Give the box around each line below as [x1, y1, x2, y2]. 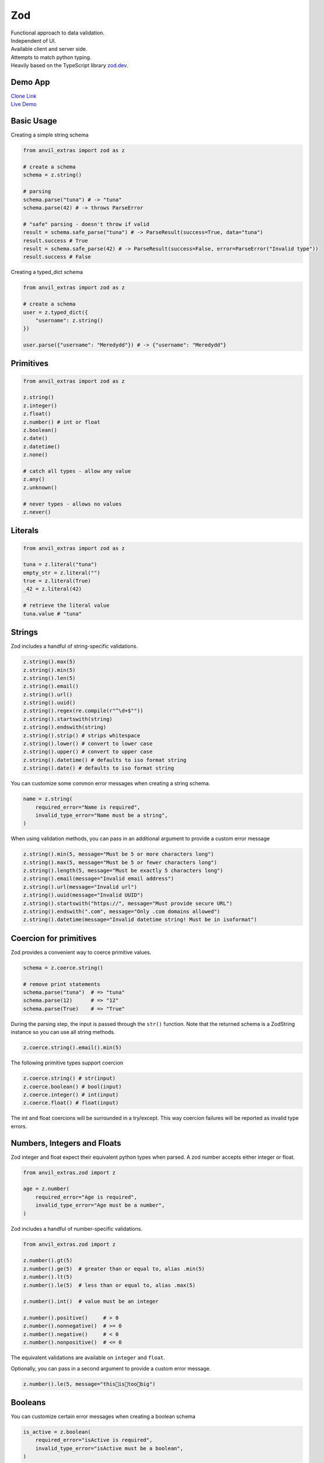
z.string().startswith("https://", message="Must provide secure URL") [23, 900, 233, 906]
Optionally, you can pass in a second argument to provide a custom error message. [11, 1365, 211, 1372]
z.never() [23, 509, 51, 515]
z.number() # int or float [23, 418, 100, 425]
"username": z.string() [35, 317, 103, 324]
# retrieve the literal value [23, 602, 110, 609]
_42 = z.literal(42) [23, 586, 82, 592]
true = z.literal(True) [23, 578, 92, 585]
